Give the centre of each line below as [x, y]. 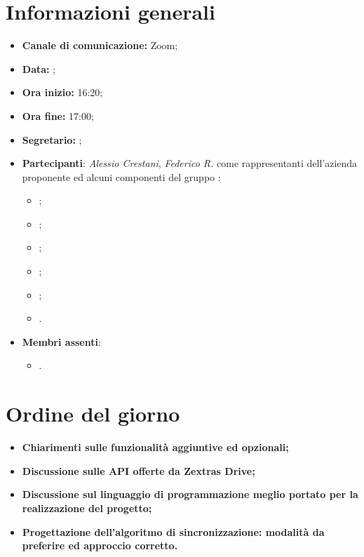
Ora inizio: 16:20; [62, 92]
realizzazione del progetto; [87, 508]
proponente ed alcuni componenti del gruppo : [121, 176]
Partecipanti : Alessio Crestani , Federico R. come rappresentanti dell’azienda [190, 163]
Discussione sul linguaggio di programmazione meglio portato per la [190, 494]
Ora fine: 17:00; [58, 115]
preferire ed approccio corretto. [100, 545]
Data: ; [39, 68]
